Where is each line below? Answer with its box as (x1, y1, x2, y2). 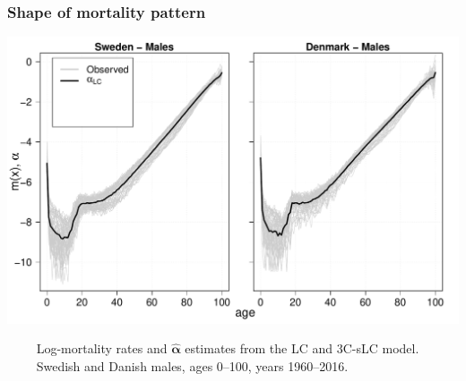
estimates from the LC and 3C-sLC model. (185, 339, 419, 358)
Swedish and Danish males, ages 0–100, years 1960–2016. (36, 356, 349, 375)
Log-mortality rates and (36, 339, 168, 358)
